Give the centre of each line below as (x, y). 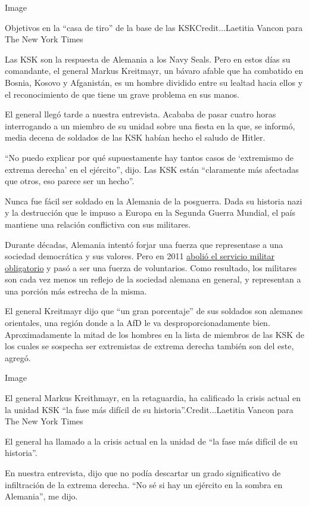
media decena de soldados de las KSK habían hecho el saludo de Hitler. (135, 137)
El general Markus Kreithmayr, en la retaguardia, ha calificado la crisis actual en (153, 398)
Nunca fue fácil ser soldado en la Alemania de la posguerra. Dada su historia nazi (154, 201)
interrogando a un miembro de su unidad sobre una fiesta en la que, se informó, (150, 125)
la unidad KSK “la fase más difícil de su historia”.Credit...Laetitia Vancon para (149, 409)
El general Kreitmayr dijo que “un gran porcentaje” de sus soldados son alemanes (154, 311)
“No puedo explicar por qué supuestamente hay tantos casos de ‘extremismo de (149, 157)
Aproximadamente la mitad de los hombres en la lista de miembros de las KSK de (154, 334)
